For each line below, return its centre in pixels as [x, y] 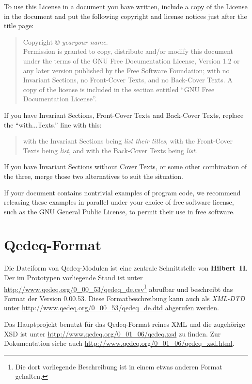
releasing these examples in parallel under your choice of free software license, [119, 202]
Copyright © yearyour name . [65, 41]
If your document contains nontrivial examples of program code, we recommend [122, 192]
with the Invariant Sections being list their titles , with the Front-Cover [128, 141]
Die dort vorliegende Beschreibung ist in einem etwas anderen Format [119, 366]
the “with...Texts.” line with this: [53, 124]
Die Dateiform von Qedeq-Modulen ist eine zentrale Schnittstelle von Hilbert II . [126, 268]
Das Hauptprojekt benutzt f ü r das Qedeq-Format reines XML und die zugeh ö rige [125, 324]
